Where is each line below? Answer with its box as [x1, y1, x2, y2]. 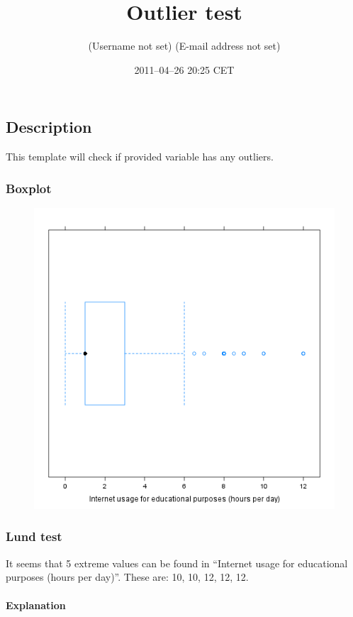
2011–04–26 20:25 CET [134, 62, 235, 77]
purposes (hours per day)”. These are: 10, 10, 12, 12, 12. [6, 569, 249, 584]
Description [6, 116, 92, 138]
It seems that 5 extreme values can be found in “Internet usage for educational [6, 555, 348, 570]
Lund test [6, 528, 62, 545]
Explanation [6, 597, 66, 612]
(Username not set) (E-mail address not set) [88, 38, 281, 53]
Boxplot [6, 179, 52, 197]
